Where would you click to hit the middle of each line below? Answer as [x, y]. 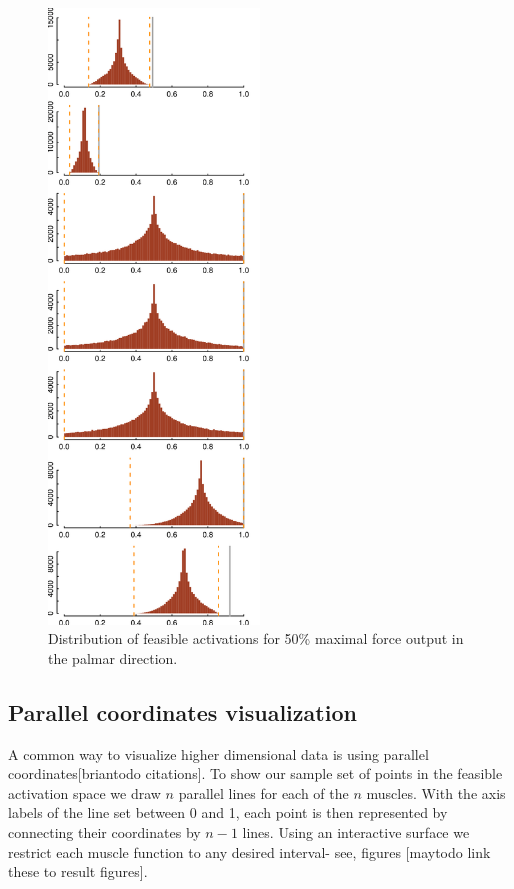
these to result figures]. [78, 871]
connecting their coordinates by [104, 832]
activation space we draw [84, 792]
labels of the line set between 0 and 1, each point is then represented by [228, 812]
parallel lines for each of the [263, 792]
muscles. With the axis [436, 792]
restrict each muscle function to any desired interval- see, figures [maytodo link [249, 851]
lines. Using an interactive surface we [356, 832]
